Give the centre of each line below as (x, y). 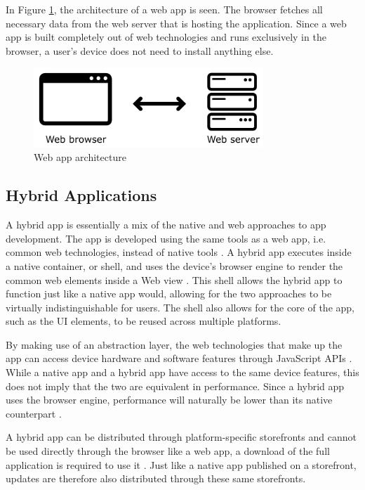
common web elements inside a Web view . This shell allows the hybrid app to (174, 279)
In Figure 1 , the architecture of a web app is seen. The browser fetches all (164, 9)
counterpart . (34, 413)
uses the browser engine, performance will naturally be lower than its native (169, 400)
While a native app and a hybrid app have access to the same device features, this (182, 372)
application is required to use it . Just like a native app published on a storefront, (181, 464)
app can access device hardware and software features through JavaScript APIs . (179, 358)
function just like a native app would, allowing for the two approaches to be (169, 294)
